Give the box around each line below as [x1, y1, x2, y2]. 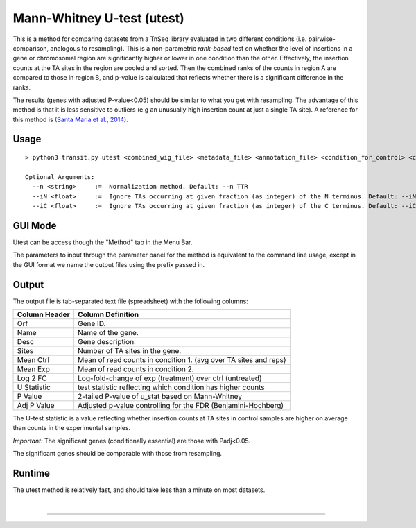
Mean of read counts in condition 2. [77, 364, 194, 374]
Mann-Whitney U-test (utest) [12, 10, 185, 26]
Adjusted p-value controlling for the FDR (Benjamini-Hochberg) [77, 401, 284, 411]
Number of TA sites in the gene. [77, 346, 182, 356]
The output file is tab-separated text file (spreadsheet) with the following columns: [12, 297, 249, 305]
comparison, [12, 44, 49, 52]
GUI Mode [12, 219, 57, 232]
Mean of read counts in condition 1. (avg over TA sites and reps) [77, 355, 287, 365]
